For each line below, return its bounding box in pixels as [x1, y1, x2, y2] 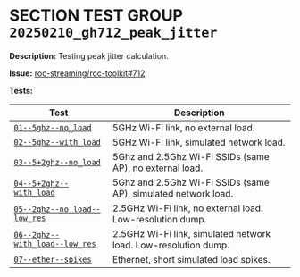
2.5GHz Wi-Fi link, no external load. [112, 202, 263, 214]
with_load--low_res [13, 239, 96, 248]
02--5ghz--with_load [13, 137, 101, 147]
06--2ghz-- [13, 230, 60, 239]
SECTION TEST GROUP [9, 5, 183, 26]
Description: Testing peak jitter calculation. [9, 50, 170, 61]
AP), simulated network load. [112, 187, 234, 199]
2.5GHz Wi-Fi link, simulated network [112, 227, 271, 239]
